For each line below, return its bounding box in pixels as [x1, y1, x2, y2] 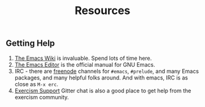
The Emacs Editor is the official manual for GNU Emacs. [14, 61, 155, 68]
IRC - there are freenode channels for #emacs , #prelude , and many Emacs [14, 67, 199, 75]
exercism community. [14, 93, 69, 101]
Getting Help [6, 38, 55, 49]
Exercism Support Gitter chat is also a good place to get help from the [14, 87, 191, 94]
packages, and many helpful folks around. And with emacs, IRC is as [14, 74, 188, 81]
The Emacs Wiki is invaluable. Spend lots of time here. [14, 54, 152, 62]
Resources [74, 4, 131, 18]
